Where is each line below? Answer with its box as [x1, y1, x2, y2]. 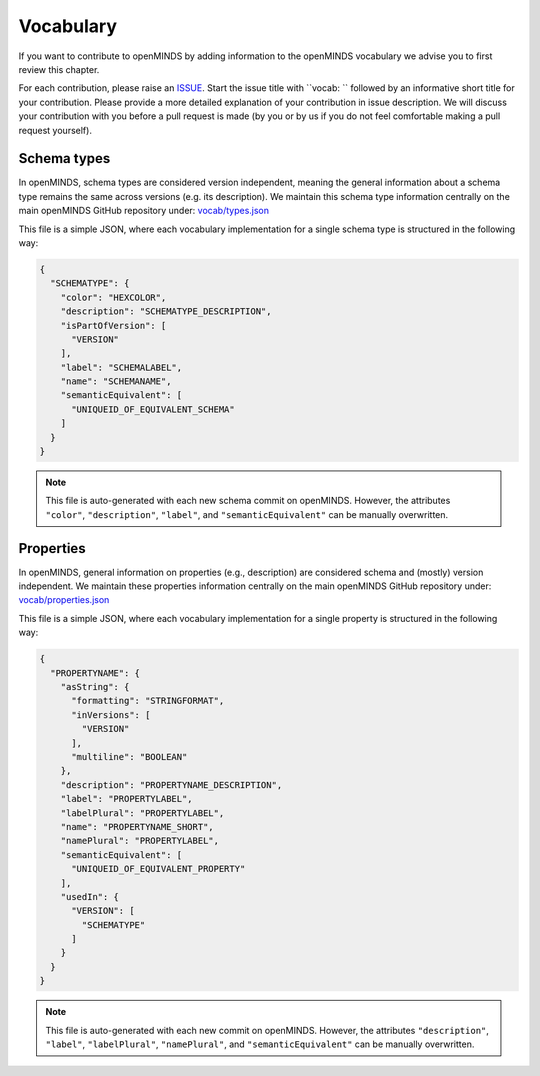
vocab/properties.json [18, 594, 110, 606]
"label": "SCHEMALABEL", [60, 361, 183, 373]
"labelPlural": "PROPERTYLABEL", [60, 807, 225, 819]
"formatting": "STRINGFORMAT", [71, 695, 225, 707]
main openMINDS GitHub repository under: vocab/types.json [18, 205, 270, 217]
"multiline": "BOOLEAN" [71, 751, 188, 762]
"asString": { [60, 681, 130, 693]
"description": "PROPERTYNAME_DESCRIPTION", [60, 779, 283, 790]
